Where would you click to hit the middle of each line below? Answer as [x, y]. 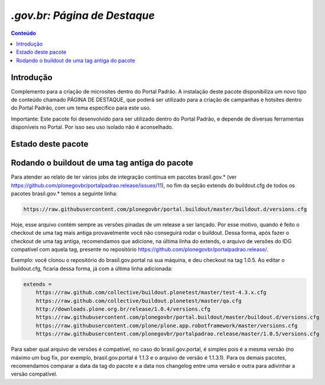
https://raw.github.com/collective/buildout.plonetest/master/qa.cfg [139, 301]
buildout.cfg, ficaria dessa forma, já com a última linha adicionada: [92, 268]
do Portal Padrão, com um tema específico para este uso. [81, 108]
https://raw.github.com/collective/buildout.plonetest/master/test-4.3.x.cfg [151, 292]
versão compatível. [34, 374]
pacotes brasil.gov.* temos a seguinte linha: [64, 193]
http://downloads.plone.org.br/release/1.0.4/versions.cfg [123, 309]
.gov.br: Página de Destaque [83, 15]
